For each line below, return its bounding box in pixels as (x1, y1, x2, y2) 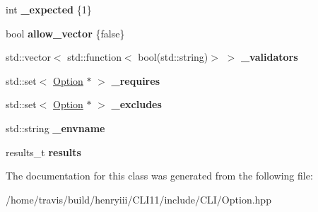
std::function (67, 49, 122, 64)
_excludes (111, 97, 162, 112)
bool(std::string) (138, 49, 208, 64)
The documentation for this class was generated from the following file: (6, 168, 313, 183)
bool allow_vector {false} (6, 25, 125, 40)
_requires (111, 73, 160, 88)
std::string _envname (6, 120, 105, 135)
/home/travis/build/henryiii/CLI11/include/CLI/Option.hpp (6, 192, 271, 206)
